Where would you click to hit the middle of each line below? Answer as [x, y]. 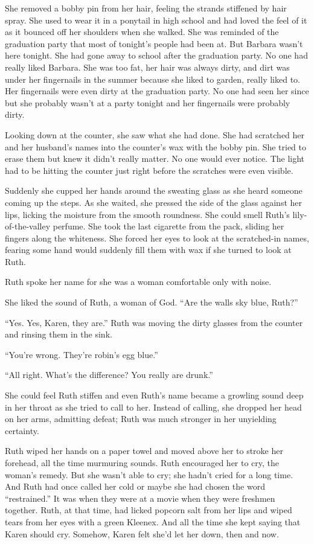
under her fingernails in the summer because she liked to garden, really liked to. [152, 79]
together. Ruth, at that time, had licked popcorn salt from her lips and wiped [149, 510]
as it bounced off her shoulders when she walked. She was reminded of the [142, 32]
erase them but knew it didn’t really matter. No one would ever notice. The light [155, 158]
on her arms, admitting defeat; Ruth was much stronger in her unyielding [141, 419]
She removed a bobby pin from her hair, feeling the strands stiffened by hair [146, 8]
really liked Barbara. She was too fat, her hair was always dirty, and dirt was [147, 67]
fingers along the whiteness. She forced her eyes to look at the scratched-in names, [157, 238]
